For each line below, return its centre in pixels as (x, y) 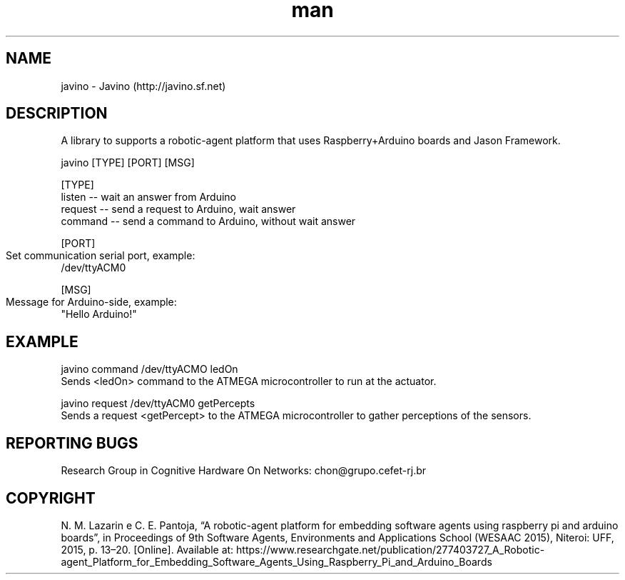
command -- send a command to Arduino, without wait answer (208, 221)
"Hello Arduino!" (99, 314)
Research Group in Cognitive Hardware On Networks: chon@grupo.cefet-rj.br (244, 471)
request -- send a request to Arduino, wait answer (178, 209)
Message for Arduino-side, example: (91, 302)
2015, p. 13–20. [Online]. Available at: (147, 549)
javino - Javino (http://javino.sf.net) (143, 86)
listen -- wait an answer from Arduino (149, 197)
